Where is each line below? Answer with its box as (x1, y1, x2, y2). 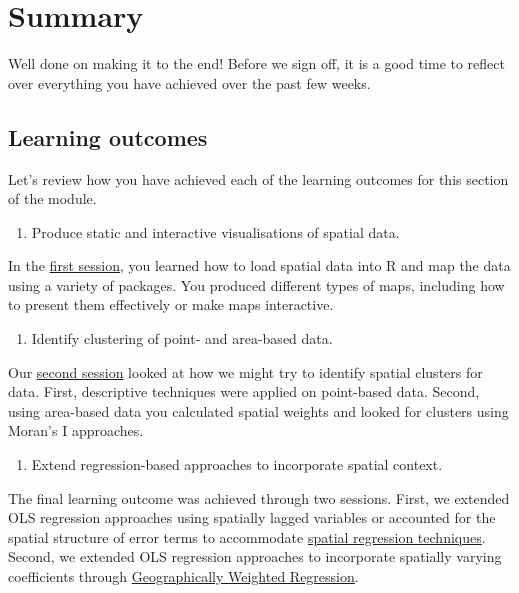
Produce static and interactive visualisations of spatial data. (31, 221, 400, 242)
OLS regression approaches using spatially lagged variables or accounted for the (8, 507, 496, 528)
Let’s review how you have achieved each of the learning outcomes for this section (8, 168, 509, 189)
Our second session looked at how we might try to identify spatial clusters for (8, 361, 483, 382)
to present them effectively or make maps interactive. (8, 294, 334, 315)
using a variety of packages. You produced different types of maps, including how (8, 274, 505, 295)
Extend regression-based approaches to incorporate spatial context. (31, 454, 443, 475)
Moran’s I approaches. (8, 420, 144, 441)
